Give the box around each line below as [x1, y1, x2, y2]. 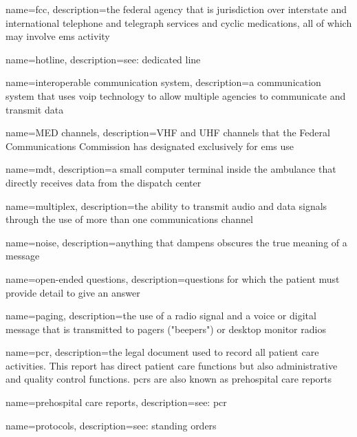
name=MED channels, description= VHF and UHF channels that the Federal [6, 125, 330, 140]
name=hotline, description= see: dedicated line [6, 52, 201, 66]
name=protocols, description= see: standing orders [6, 418, 217, 432]
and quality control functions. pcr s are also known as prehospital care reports [6, 372, 332, 386]
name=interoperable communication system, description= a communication [6, 75, 321, 89]
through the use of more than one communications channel [6, 212, 253, 226]
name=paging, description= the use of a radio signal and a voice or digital [6, 308, 316, 323]
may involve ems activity [6, 29, 110, 43]
